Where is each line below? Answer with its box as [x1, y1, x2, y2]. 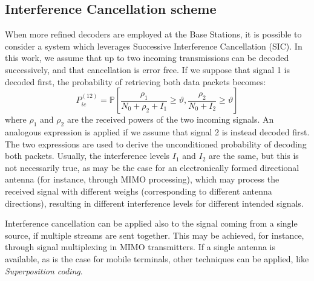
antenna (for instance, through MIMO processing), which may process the [5, 173, 280, 186]
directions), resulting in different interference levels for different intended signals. [5, 196, 304, 209]
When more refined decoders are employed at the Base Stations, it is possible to [5, 28, 302, 40]
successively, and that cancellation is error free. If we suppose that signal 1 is [5, 63, 290, 76]
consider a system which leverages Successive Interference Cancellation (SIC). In [5, 39, 303, 52]
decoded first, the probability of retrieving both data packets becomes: [5, 75, 266, 88]
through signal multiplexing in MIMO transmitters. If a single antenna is [5, 241, 275, 253]
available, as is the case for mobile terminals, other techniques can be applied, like [5, 252, 309, 265]
